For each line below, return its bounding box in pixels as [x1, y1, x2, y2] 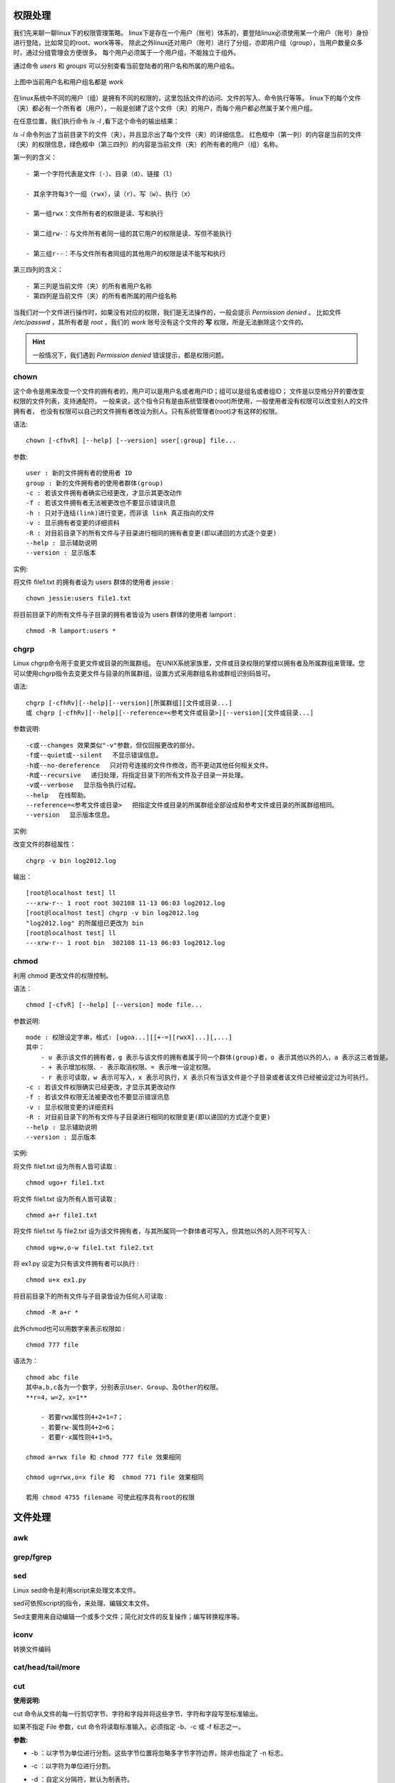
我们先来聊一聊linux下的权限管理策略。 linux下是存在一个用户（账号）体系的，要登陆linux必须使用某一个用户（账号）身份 [13, 29, 369, 37]
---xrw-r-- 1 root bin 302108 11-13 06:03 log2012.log [26, 939, 225, 947]
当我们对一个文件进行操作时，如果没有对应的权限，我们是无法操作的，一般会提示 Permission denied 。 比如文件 [13, 307, 342, 317]
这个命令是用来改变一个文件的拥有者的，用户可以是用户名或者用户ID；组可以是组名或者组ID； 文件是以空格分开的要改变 [13, 387, 365, 395]
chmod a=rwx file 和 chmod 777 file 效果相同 [26, 1453, 182, 1461]
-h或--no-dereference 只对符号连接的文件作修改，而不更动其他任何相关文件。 [26, 761, 272, 770]
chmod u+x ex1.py [26, 1276, 86, 1284]
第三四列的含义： [13, 265, 63, 274]
